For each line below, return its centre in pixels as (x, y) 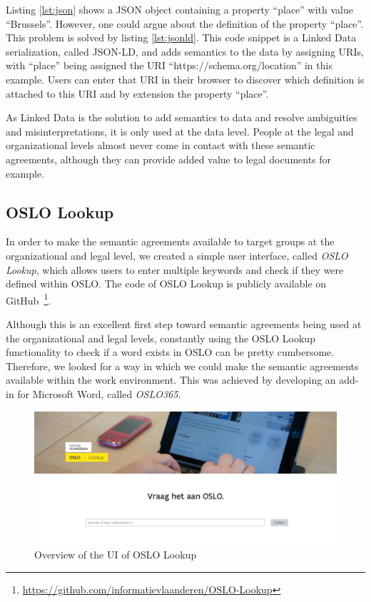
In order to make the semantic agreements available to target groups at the (170, 241)
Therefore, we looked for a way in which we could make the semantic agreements (182, 366)
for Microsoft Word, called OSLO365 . (99, 393)
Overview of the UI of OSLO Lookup (116, 555)
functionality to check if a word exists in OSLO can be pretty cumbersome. (170, 352)
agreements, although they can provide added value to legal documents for (169, 159)
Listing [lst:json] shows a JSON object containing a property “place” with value (179, 9)
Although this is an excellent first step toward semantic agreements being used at (184, 323)
